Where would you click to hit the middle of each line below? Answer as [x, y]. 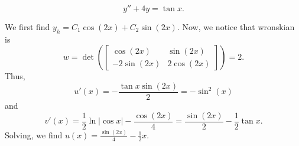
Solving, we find [34, 135]
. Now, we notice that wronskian [236, 27]
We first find [27, 27]
